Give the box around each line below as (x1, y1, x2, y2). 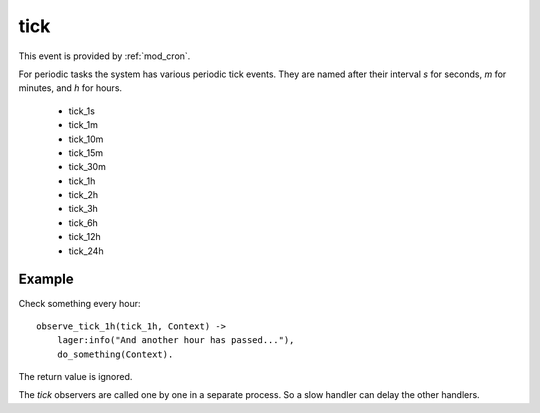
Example (18, 271, 74, 288)
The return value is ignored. (18, 371, 133, 383)
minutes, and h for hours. (18, 82, 123, 94)
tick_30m (68, 161, 107, 173)
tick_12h (68, 231, 102, 243)
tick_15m (68, 146, 104, 159)
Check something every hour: (18, 297, 141, 309)
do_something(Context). (56, 348, 174, 360)
